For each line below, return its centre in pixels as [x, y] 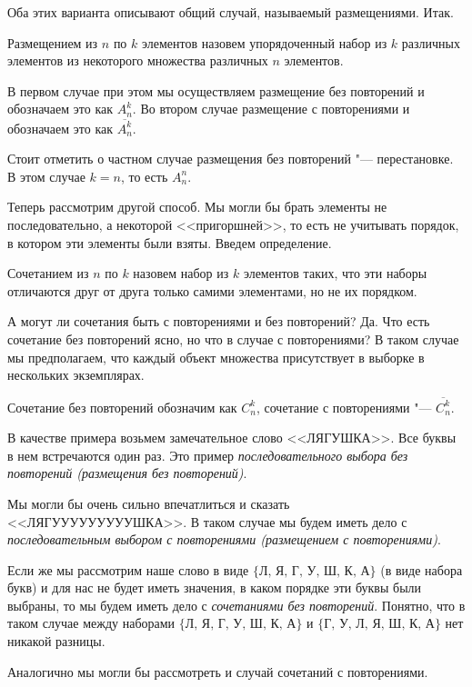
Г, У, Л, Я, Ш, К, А [379, 625]
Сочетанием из [48, 273]
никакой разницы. [56, 641]
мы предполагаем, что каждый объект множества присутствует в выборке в [216, 357]
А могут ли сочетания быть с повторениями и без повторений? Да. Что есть [219, 321]
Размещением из [53, 42]
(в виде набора [422, 569]
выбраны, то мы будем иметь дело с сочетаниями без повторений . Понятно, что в [236, 605]
